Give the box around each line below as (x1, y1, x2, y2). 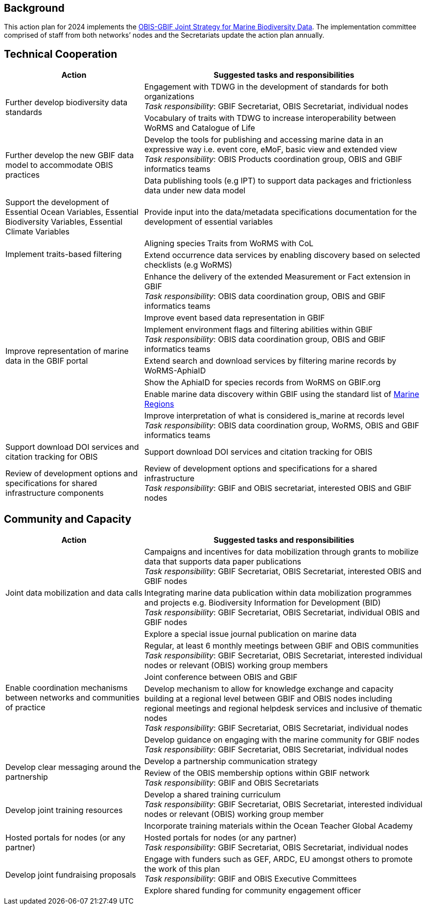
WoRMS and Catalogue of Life (144, 123, 255, 133)
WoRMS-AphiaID (144, 366, 206, 376)
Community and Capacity (4, 513, 132, 525)
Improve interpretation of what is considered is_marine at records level (144, 411, 404, 421)
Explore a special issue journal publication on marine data (144, 629, 357, 639)
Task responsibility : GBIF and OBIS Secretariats (144, 778, 319, 788)
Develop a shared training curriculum (144, 790, 281, 800)
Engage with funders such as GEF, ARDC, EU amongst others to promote (144, 854, 413, 864)
